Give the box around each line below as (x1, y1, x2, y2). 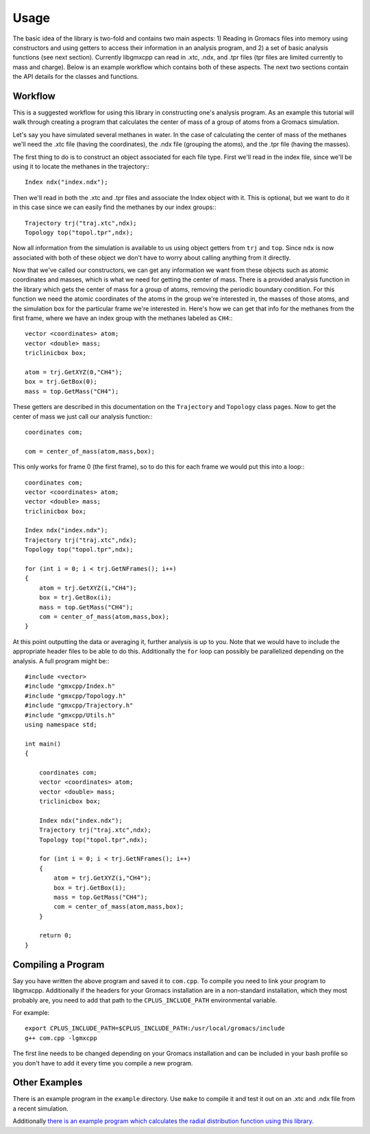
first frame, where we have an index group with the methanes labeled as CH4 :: (12, 314, 233, 322)
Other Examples (12, 1076, 83, 1089)
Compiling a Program (12, 959, 105, 970)
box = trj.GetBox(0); (25, 378, 97, 386)
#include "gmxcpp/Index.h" (25, 682, 116, 690)
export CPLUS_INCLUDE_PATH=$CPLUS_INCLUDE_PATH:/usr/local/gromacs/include (25, 1024, 285, 1033)
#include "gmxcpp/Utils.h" (25, 711, 116, 719)
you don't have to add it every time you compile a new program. (12, 1059, 193, 1067)
